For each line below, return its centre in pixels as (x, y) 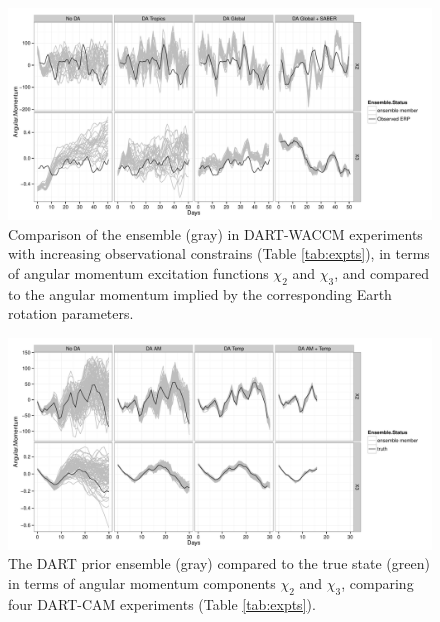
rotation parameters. (71, 313)
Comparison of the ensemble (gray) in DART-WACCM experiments (215, 233)
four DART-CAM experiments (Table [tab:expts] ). (162, 603)
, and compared (382, 272)
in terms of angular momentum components (142, 582)
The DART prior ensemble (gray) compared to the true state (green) (219, 563)
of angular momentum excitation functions (138, 272)
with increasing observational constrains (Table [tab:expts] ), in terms (219, 253)
